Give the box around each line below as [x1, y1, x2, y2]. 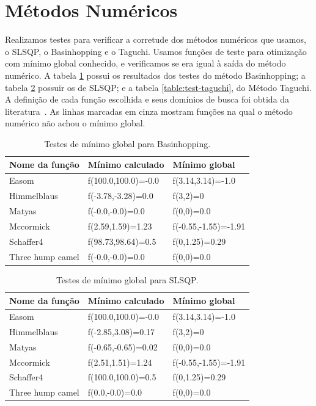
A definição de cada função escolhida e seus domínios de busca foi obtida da [5, 93, 290, 106]
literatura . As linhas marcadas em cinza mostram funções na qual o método [5, 104, 293, 117]
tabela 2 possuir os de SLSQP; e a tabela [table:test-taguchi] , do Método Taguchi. [5, 81, 312, 93]
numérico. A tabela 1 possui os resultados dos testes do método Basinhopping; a [5, 68, 306, 81]
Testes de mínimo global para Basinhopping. [44, 137, 211, 150]
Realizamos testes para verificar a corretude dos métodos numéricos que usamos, [5, 33, 306, 46]
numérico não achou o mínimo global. [5, 117, 145, 129]
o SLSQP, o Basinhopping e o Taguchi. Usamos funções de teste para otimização [5, 45, 307, 57]
